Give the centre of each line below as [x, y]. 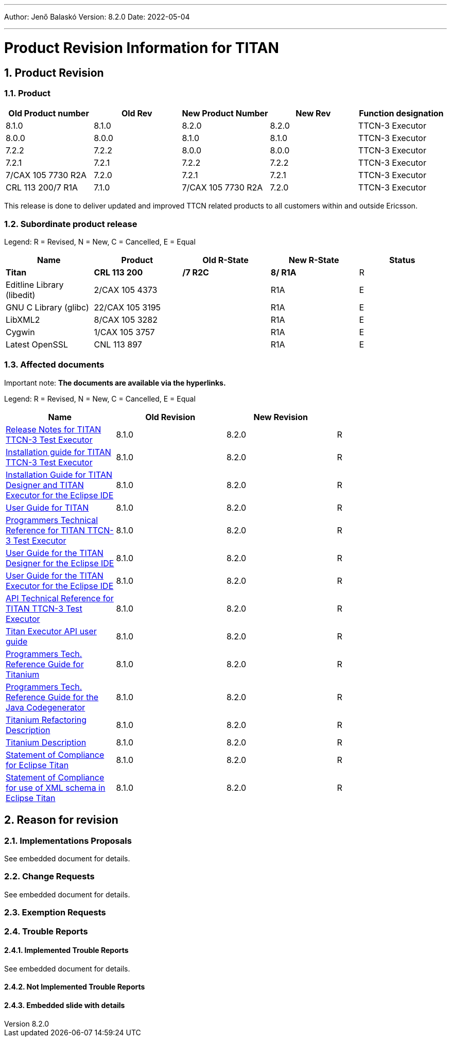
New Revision [281, 417]
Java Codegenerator [46, 707]
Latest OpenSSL [37, 345]
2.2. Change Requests [49, 877]
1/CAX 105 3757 [124, 332]
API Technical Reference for [60, 598]
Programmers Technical [52, 520]
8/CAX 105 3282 [126, 320]
